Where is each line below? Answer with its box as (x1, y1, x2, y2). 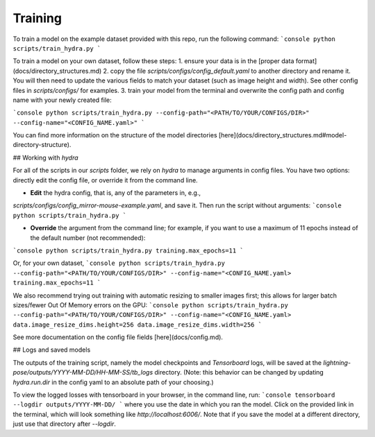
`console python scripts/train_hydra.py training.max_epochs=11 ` (12, 246, 244, 255)
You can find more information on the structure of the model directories (12, 131, 218, 139)
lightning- (323, 358, 351, 367)
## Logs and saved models (12, 345, 91, 354)
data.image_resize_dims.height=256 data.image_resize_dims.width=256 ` (12, 320, 262, 329)
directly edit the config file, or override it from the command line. (12, 175, 198, 184)
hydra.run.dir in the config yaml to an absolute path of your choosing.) (12, 378, 215, 386)
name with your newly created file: (12, 96, 112, 104)
